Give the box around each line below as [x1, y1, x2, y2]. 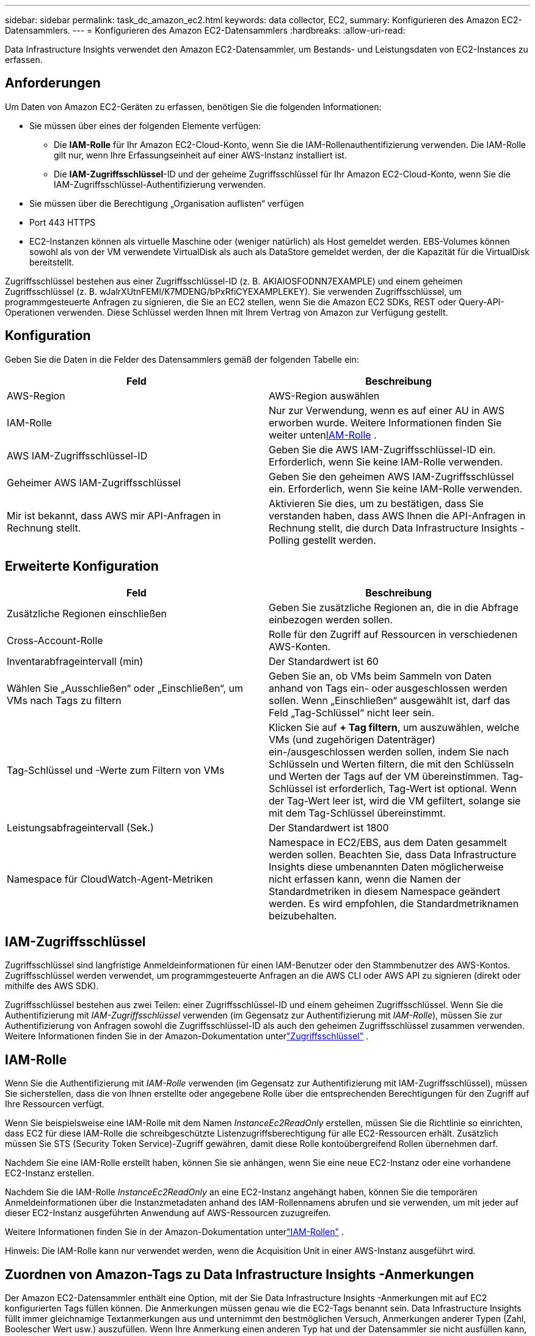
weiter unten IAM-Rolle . [269, 428, 377, 441]
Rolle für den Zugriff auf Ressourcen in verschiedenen [269, 628, 518, 640]
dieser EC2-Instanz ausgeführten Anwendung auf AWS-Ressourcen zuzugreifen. [5, 1208, 331, 1219]
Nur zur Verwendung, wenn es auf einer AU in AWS [269, 404, 505, 417]
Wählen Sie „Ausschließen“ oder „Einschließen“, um [7, 681, 244, 694]
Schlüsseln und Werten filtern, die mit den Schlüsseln [269, 757, 514, 770]
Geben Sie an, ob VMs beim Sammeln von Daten [269, 669, 492, 682]
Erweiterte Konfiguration [5, 559, 159, 574]
